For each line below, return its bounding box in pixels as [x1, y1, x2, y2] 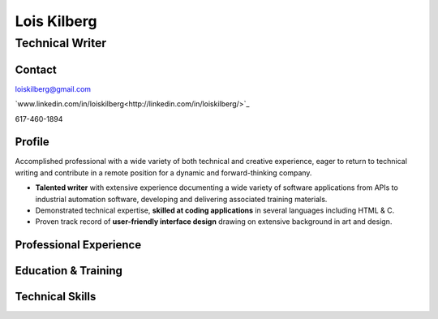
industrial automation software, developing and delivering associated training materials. [35, 194, 328, 204]
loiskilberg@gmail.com [15, 84, 92, 93]
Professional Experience [15, 238, 142, 252]
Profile [15, 135, 49, 149]
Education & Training [15, 264, 123, 278]
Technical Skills [15, 290, 97, 304]
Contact [15, 63, 57, 76]
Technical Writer [15, 36, 107, 50]
